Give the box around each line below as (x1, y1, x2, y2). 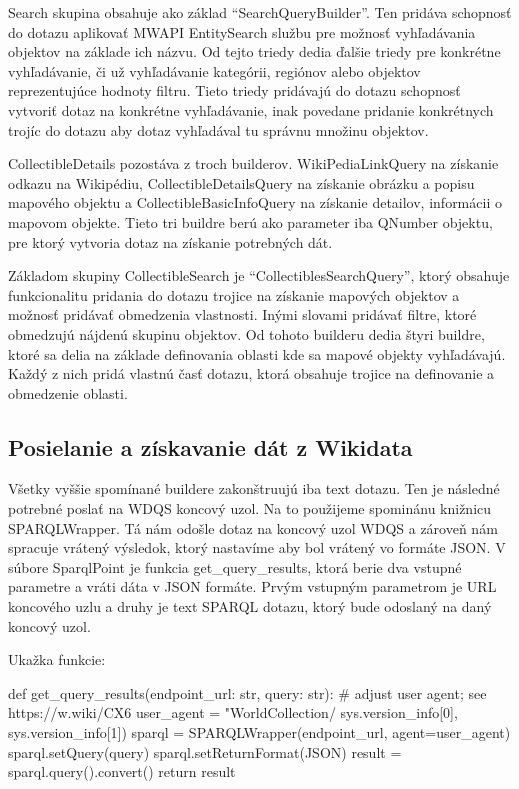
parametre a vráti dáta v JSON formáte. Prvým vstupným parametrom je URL (8, 576, 497, 597)
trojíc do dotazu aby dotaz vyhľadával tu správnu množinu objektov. (8, 119, 429, 140)
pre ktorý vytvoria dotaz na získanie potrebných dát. (8, 231, 333, 252)
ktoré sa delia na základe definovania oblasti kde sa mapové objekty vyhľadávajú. (8, 343, 506, 364)
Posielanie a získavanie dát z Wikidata (8, 431, 413, 462)
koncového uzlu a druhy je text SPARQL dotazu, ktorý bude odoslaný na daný (8, 596, 492, 617)
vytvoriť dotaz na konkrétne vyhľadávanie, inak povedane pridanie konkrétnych (8, 99, 494, 120)
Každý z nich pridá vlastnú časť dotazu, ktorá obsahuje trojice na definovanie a (8, 363, 495, 384)
